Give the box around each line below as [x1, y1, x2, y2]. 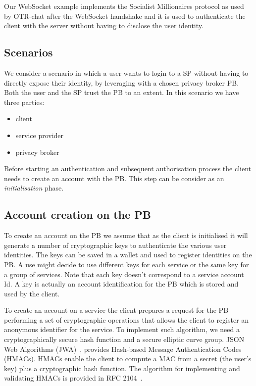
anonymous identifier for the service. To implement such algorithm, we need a [4, 324, 240, 335]
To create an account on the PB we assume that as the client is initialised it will [4, 230, 248, 241]
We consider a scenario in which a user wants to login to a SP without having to [4, 67, 249, 78]
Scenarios [4, 45, 53, 60]
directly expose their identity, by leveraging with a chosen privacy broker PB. [4, 77, 239, 88]
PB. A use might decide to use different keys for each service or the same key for [4, 259, 249, 269]
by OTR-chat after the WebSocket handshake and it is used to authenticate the [4, 10, 246, 21]
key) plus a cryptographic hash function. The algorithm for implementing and [4, 363, 240, 373]
